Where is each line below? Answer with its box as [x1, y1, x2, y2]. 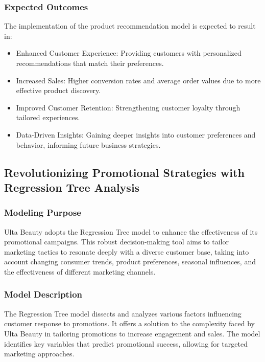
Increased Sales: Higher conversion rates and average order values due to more [16, 75, 261, 85]
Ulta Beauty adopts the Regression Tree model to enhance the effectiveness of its [4, 226, 258, 237]
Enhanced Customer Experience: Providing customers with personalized [16, 48, 242, 58]
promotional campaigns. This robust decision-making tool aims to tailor [4, 236, 229, 247]
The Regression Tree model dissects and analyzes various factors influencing [4, 308, 242, 319]
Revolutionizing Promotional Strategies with [4, 164, 245, 180]
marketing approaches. [4, 348, 75, 359]
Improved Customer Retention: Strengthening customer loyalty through [16, 102, 240, 112]
